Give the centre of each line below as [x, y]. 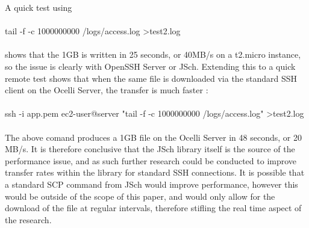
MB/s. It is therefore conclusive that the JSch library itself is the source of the [150, 149]
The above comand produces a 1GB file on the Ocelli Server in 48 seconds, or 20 [153, 137]
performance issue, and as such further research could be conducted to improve [151, 160]
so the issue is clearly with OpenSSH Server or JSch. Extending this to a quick [150, 66]
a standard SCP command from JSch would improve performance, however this [151, 184]
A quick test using [39, 7]
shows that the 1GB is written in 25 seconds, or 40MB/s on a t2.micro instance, [153, 54]
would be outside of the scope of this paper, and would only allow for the [140, 196]
